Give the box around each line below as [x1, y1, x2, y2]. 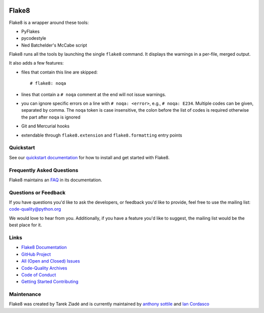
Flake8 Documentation [21, 244, 67, 250]
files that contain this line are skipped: [21, 69, 98, 75]
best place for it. [9, 222, 42, 228]
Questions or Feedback [9, 189, 66, 196]
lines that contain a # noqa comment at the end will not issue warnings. [21, 91, 166, 97]
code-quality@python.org [9, 206, 61, 212]
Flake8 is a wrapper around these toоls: [9, 20, 89, 25]
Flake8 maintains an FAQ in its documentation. [9, 177, 102, 183]
